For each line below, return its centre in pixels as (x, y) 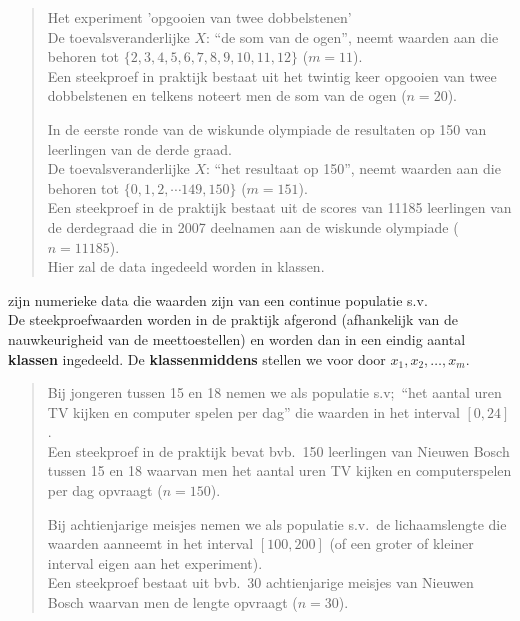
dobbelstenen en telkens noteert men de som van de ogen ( (227, 95)
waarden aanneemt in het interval (150, 543)
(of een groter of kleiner (401, 543)
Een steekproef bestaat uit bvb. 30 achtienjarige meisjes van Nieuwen (260, 582)
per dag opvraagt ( (105, 490)
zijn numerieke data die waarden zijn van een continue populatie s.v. (218, 299)
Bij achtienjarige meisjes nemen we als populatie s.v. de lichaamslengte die (277, 523)
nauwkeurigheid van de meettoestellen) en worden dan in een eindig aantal (237, 338)
